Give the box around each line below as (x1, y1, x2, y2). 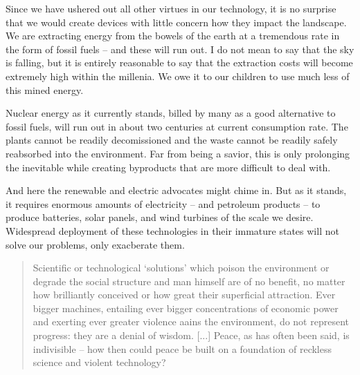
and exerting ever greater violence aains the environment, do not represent (33, 314, 349, 329)
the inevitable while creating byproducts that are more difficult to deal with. (6, 160, 331, 174)
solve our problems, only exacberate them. (6, 237, 185, 251)
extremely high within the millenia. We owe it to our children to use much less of (6, 68, 350, 83)
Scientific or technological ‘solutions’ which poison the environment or (33, 260, 330, 275)
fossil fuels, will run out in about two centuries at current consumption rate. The (6, 119, 348, 133)
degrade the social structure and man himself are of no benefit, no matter (33, 273, 345, 288)
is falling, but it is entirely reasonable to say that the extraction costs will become (6, 55, 353, 70)
